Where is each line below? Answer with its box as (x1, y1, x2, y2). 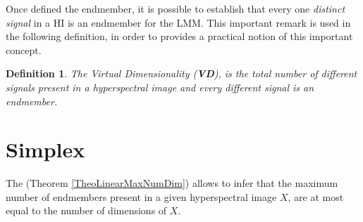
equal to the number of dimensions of (6, 203, 167, 218)
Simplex (6, 135, 85, 164)
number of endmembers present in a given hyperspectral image (6, 189, 277, 204)
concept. (6, 42, 42, 57)
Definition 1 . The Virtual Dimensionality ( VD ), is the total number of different (6, 66, 357, 81)
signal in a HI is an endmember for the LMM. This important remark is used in (6, 15, 351, 30)
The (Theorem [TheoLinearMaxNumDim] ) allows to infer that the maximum (6, 176, 338, 190)
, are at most (288, 189, 344, 204)
